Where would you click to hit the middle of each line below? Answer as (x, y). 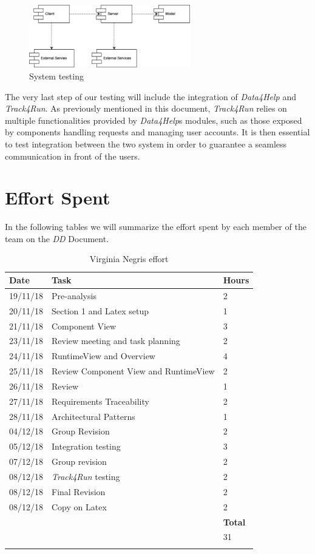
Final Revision (79, 491)
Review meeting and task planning (116, 341)
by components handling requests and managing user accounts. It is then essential (157, 132)
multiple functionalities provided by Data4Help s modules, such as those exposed (154, 120)
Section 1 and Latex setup (100, 310)
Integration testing (86, 446)
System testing (56, 76)
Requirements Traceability (100, 401)
